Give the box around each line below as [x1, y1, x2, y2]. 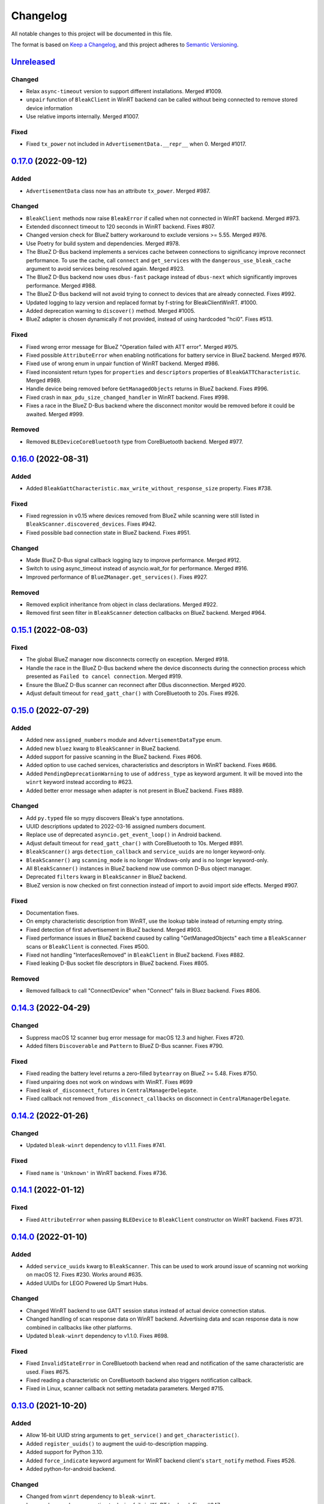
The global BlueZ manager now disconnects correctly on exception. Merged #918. [26, 656, 229, 663]
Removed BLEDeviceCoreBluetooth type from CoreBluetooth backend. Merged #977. [26, 438, 243, 445]
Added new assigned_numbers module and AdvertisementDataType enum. [26, 736, 222, 744]
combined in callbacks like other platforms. [26, 1324, 133, 1331]
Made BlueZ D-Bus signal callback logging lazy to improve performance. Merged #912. [26, 556, 241, 564]
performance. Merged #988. [26, 282, 97, 289]
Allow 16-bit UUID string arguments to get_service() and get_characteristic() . [26, 1432, 239, 1439]
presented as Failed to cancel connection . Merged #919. [26, 673, 183, 680]
